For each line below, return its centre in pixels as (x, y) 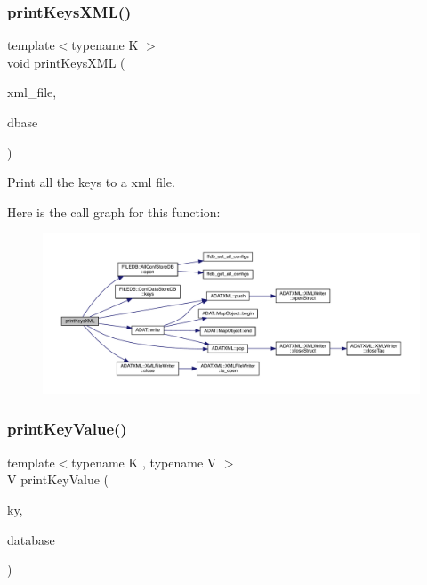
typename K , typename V (144, 462)
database (31, 539)
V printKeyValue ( (58, 479)
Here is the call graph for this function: (114, 211)
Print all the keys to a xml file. (91, 182)
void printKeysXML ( (66, 62)
